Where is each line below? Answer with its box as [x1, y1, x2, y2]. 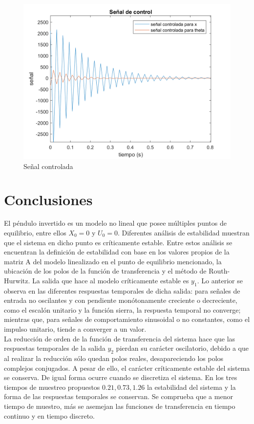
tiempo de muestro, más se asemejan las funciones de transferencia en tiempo [4, 401, 235, 411]
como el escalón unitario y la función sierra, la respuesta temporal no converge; [4, 304, 241, 315]
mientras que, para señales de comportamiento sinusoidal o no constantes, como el [4, 314, 250, 324]
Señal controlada [23, 161, 73, 171]
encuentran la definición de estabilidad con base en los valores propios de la [4, 247, 230, 257]
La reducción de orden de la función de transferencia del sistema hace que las [4, 333, 235, 343]
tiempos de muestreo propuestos [4, 382, 100, 392]
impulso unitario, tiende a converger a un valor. [4, 324, 147, 334]
